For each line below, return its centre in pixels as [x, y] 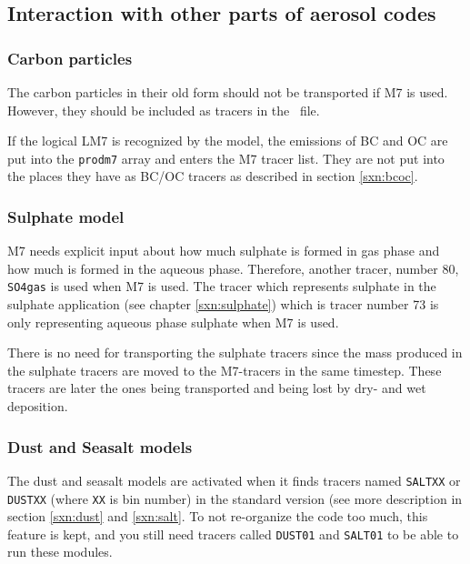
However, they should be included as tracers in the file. [164, 110]
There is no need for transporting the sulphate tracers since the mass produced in [235, 352]
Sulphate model [66, 216]
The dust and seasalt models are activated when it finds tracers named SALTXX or [234, 480]
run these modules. [60, 552]
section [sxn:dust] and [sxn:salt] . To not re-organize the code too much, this [218, 516]
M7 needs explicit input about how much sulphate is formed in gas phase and [224, 251]
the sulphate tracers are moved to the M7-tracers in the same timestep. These [225, 370]
